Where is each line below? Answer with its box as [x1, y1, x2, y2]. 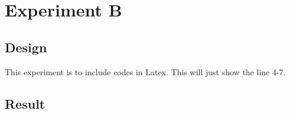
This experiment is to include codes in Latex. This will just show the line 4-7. [5, 65, 286, 78]
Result [5, 94, 45, 112]
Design [5, 38, 47, 56]
